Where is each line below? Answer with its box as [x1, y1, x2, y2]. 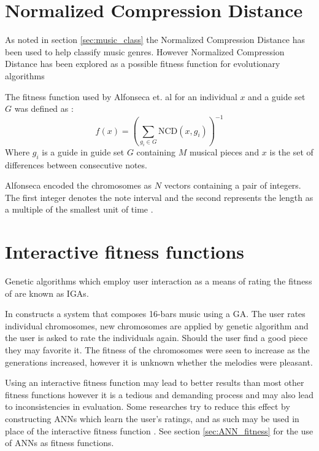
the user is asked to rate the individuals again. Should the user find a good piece [5, 331, 308, 344]
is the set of [269, 145, 313, 158]
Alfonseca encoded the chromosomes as [5, 179, 152, 192]
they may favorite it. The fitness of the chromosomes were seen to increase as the [5, 343, 310, 356]
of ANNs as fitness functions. [5, 436, 114, 449]
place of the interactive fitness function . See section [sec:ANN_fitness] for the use [5, 424, 313, 437]
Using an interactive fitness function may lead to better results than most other [5, 376, 304, 389]
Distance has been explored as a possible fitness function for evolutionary [5, 57, 280, 70]
